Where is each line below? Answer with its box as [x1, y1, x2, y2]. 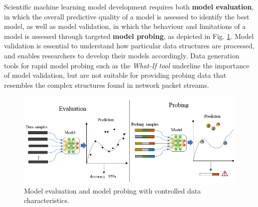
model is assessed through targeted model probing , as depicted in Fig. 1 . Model [4, 30, 254, 41]
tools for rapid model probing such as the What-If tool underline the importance [4, 60, 250, 70]
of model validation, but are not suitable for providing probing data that [4, 70, 227, 80]
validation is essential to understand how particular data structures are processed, [4, 40, 255, 51]
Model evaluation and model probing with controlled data [24, 185, 201, 196]
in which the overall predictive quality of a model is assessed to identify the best [4, 11, 250, 21]
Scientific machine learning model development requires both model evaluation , [4, 1, 254, 11]
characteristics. [24, 195, 69, 206]
